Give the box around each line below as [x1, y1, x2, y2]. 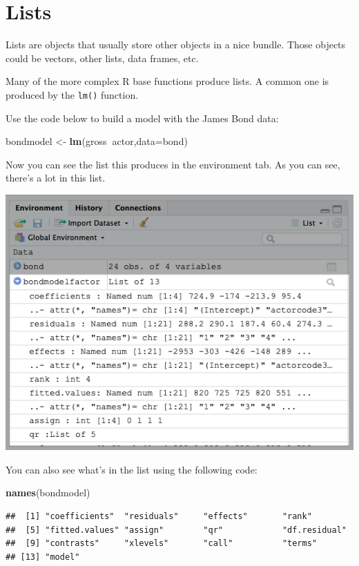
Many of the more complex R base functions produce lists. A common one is [6, 74, 329, 88]
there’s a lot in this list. [6, 170, 106, 185]
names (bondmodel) [6, 485, 90, 500]
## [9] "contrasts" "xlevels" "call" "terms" [6, 538, 318, 549]
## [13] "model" [6, 552, 80, 562]
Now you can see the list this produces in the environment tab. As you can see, [6, 157, 340, 171]
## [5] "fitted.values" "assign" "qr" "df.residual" [6, 525, 347, 535]
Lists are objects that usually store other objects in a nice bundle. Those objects [6, 37, 346, 52]
